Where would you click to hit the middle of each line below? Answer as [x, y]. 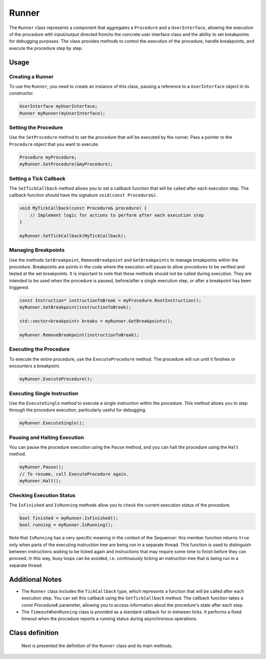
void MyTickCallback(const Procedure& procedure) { [83, 208]
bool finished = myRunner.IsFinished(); [69, 518]
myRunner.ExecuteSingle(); [52, 423]
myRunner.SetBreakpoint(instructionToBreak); [75, 307]
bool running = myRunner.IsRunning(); [66, 525]
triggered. [19, 288]
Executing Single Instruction [44, 393]
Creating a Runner [31, 76]
